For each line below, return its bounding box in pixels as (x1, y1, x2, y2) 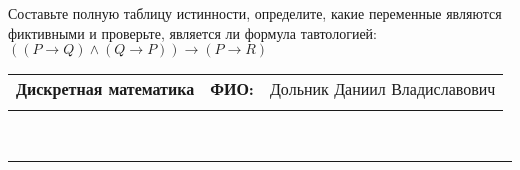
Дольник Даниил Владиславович (269, 77, 496, 101)
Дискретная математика (16, 77, 195, 101)
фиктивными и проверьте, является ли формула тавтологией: (8, 22, 377, 43)
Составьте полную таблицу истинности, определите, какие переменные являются (8, 3, 502, 23)
